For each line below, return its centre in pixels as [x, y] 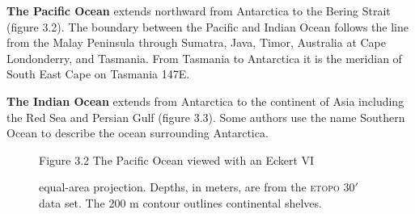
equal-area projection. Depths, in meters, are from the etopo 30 [197, 187]
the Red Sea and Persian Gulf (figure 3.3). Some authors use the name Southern [206, 117]
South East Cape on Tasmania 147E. [98, 74]
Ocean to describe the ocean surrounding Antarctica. [138, 133]
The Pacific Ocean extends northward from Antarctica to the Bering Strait [199, 10]
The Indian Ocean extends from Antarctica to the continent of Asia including [205, 101]
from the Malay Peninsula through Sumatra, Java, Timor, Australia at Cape [196, 42]
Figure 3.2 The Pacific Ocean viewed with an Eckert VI [177, 159]
